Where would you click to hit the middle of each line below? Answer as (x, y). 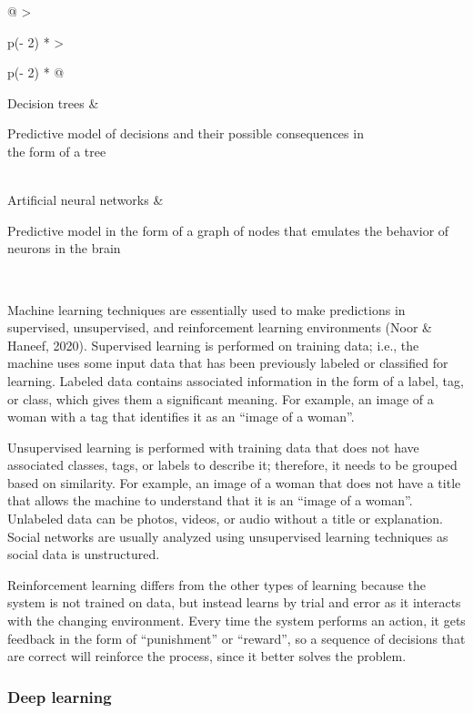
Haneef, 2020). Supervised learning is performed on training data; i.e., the (213, 345)
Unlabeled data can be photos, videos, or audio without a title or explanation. (226, 519)
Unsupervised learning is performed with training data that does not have (213, 447)
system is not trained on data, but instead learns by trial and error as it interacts (234, 602)
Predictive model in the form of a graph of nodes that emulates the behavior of (228, 230)
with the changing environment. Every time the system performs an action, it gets (236, 621)
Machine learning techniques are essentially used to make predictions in (206, 309)
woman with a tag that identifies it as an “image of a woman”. (181, 417)
